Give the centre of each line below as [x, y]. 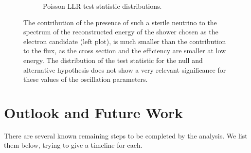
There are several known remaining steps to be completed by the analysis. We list [126, 135]
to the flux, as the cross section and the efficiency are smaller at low [125, 51]
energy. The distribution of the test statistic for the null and [113, 60]
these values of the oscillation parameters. [86, 79]
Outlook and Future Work [94, 112]
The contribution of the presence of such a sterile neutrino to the [120, 22]
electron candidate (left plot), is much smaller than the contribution [125, 41]
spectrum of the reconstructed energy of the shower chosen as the [121, 32]
